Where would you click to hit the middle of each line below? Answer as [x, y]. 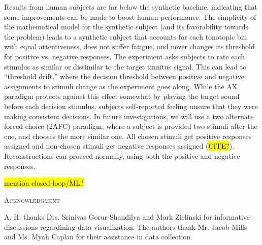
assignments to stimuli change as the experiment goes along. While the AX [121, 86]
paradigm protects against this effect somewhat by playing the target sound [122, 96]
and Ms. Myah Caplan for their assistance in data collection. [99, 237]
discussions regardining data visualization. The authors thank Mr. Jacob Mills [126, 226]
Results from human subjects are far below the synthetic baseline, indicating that [131, 7]
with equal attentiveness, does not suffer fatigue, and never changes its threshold [129, 46]
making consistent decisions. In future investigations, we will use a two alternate [129, 116]
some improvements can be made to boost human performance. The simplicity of [130, 16]
